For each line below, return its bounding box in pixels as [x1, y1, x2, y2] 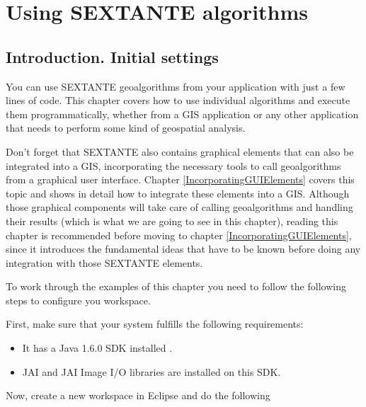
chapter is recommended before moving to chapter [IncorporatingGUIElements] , [6, 227, 352, 242]
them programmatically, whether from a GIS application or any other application [6, 106, 359, 121]
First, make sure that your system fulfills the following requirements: [6, 316, 304, 331]
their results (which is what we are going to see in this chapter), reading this [6, 213, 338, 228]
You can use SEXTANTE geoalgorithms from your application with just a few [6, 79, 345, 93]
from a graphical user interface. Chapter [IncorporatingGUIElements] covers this [6, 172, 355, 187]
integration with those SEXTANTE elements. [6, 255, 203, 270]
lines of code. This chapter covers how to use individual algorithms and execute [6, 93, 350, 108]
